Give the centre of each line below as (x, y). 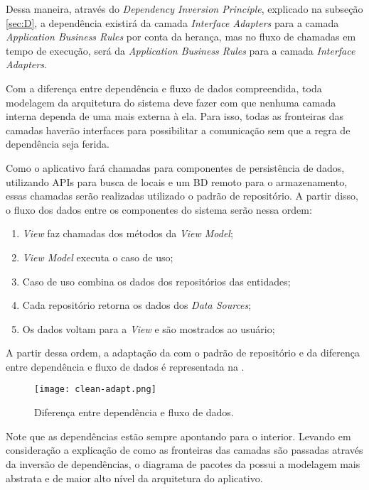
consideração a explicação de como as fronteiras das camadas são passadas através (184, 450)
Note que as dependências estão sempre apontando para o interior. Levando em (178, 436)
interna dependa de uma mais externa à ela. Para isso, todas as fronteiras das (175, 116)
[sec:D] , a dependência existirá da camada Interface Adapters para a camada (172, 22)
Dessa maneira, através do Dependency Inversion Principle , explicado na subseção (184, 9)
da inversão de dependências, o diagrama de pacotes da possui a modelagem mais (183, 463)
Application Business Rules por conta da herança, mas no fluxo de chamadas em (181, 37)
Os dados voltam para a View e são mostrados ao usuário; (149, 328)
